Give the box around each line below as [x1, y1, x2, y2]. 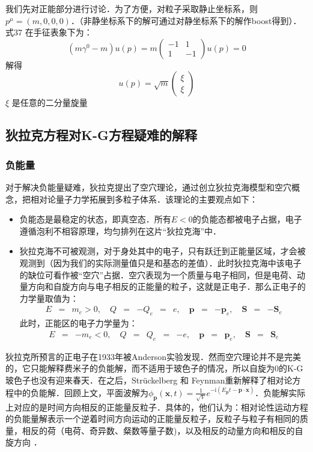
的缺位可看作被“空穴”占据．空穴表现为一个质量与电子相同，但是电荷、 [19, 268, 297, 281]
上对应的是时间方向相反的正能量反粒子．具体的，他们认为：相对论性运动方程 [5, 400, 308, 413]
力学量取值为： [19, 292, 79, 304]
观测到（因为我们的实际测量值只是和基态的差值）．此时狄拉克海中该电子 [19, 256, 302, 269]
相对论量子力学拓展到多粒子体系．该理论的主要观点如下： [30, 192, 258, 205]
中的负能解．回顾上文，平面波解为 [13, 386, 148, 399]
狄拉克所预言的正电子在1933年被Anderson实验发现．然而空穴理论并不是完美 [5, 350, 302, 362]
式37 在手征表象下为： [5, 26, 93, 38]
